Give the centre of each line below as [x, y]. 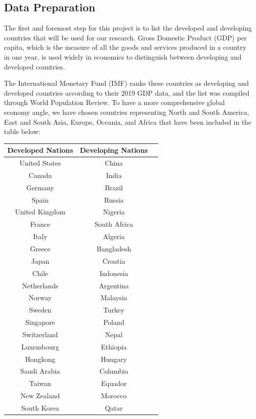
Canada [40, 175]
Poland [114, 322]
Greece [40, 248]
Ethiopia [114, 346]
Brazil [114, 187]
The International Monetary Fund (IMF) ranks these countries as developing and [127, 83]
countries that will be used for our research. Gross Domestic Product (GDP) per [126, 37]
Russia [114, 199]
